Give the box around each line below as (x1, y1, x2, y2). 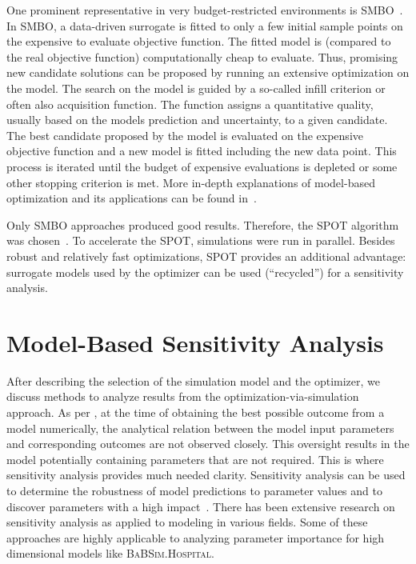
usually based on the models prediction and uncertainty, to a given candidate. (6, 111, 388, 128)
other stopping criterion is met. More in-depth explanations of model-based (6, 174, 375, 190)
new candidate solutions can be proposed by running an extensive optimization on (6, 64, 410, 81)
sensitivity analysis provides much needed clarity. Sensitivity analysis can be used (6, 466, 406, 483)
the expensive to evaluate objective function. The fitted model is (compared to (6, 33, 391, 50)
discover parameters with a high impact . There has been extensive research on (6, 498, 395, 514)
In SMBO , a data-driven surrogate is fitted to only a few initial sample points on (6, 17, 403, 34)
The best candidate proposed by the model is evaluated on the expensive (6, 126, 363, 143)
